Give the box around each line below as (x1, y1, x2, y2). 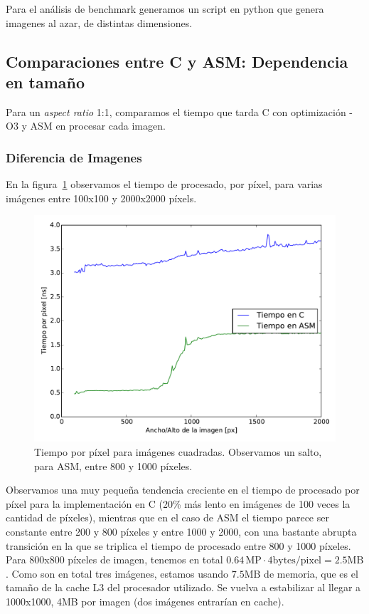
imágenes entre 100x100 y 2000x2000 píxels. (6, 190, 197, 205)
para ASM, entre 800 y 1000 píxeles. (34, 458, 193, 473)
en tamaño (6, 71, 85, 93)
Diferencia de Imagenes (6, 148, 142, 166)
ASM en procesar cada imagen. (30, 118, 166, 133)
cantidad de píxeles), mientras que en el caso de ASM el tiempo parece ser (6, 510, 329, 525)
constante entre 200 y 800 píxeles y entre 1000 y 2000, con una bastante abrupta (6, 524, 357, 538)
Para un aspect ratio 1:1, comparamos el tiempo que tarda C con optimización (6, 104, 346, 119)
